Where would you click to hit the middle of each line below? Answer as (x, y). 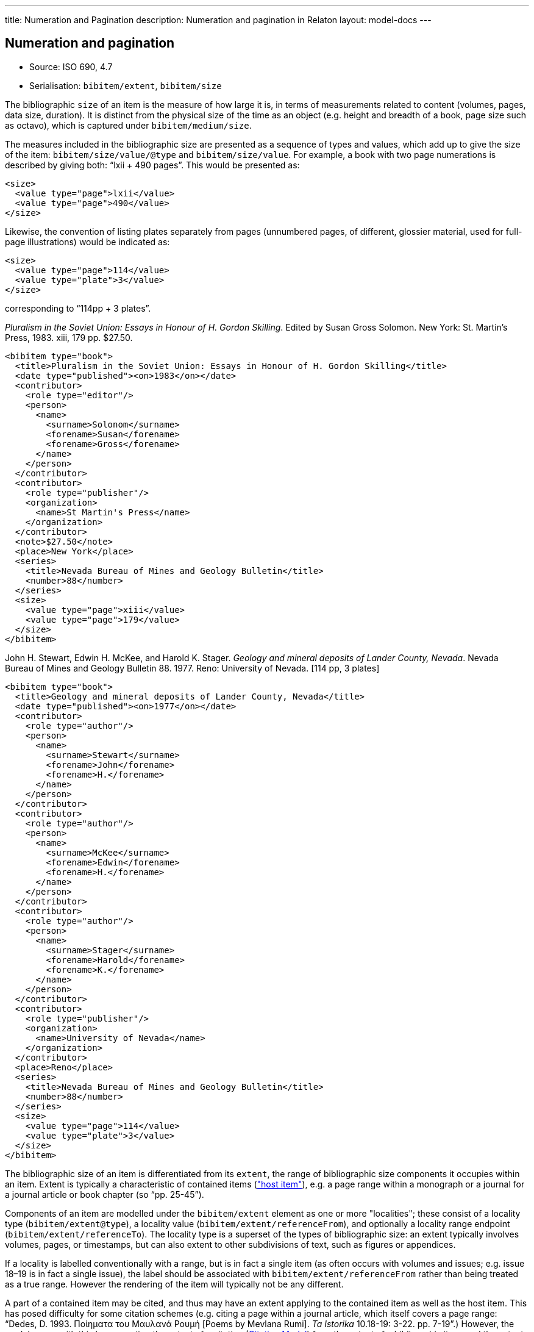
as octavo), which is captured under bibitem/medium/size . (128, 125)
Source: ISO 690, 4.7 (71, 66)
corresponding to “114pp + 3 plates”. (78, 308)
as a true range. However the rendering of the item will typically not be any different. (174, 1284)
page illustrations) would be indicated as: (87, 242)
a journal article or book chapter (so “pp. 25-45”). (105, 1194)
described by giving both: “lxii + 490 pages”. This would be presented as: (152, 165)
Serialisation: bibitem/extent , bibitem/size (126, 85)
